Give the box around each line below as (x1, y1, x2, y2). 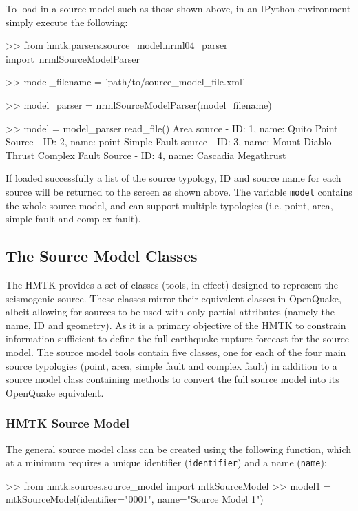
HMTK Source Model (6, 415, 130, 432)
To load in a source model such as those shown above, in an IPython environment (6, 1, 351, 15)
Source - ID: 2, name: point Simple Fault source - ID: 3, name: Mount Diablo (6, 134, 332, 149)
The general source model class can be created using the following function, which (6, 441, 352, 456)
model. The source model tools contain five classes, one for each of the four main (6, 344, 346, 359)
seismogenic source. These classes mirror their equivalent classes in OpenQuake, (6, 291, 341, 305)
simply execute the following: (6, 14, 128, 29)
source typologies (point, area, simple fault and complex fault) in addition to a (6, 358, 337, 373)
